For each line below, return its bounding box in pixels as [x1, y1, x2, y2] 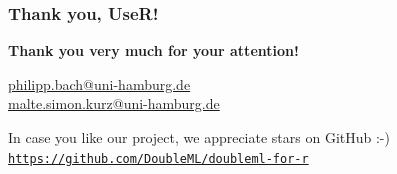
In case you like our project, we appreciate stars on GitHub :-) [8, 127, 390, 147]
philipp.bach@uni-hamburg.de [8, 73, 191, 94]
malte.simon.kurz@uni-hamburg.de [8, 93, 220, 114]
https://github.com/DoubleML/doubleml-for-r [8, 151, 309, 166]
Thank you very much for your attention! [8, 40, 299, 61]
